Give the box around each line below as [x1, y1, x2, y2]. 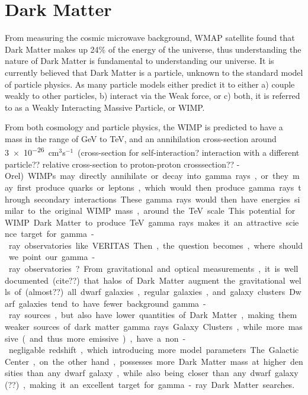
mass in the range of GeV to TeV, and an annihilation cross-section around [5, 132, 277, 144]
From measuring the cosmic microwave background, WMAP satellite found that [5, 31, 295, 44]
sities [5, 367, 23, 379]
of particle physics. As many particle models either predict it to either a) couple [5, 78, 295, 90]
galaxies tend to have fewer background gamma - [18, 297, 206, 309]
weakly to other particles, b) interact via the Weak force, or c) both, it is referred [5, 89, 300, 102]
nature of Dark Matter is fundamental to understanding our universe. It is [5, 54, 274, 67]
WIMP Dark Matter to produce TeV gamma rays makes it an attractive [5, 216, 282, 228]
